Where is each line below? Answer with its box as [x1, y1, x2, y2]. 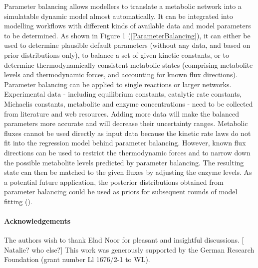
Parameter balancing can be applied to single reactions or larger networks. [4, 79, 232, 89]
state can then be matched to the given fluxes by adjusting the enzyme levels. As [4, 167, 252, 177]
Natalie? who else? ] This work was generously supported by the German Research [4, 244, 255, 255]
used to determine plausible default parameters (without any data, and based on [4, 40, 251, 50]
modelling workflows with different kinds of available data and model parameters [4, 20, 251, 31]
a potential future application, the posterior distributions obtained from [4, 176, 224, 187]
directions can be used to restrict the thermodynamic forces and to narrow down [4, 147, 251, 157]
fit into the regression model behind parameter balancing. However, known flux [4, 137, 246, 148]
